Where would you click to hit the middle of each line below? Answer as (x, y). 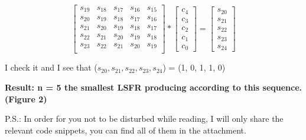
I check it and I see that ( (51, 67)
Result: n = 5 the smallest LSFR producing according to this (132, 87)
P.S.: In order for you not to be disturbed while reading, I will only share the (144, 119)
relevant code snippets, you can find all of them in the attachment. (126, 130)
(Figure (20, 99)
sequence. (282, 87)
